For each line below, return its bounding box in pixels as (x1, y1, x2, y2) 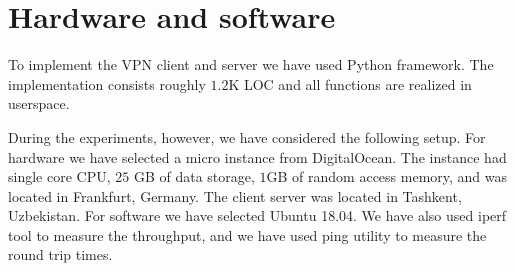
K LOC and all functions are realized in (228, 73, 472, 94)
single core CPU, (8, 166, 111, 187)
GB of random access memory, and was (266, 166, 508, 187)
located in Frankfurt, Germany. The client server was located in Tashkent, (8, 185, 462, 206)
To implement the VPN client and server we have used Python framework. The (8, 54, 494, 75)
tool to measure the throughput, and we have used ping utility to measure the (8, 224, 487, 245)
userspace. (8, 93, 70, 114)
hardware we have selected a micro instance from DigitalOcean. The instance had (8, 146, 507, 167)
